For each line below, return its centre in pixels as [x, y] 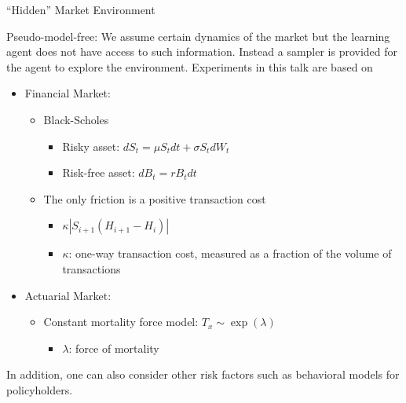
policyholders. [40, 389]
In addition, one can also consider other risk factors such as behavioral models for [203, 374]
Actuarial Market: [68, 295]
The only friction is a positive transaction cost [155, 198]
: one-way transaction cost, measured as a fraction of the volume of [230, 253]
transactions [91, 268]
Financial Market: [68, 93]
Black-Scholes [76, 119]
